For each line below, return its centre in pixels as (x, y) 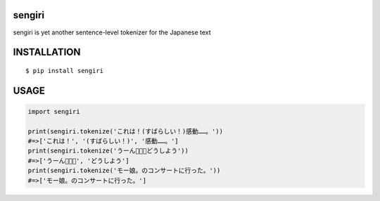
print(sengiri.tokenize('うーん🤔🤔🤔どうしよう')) (108, 151)
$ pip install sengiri (65, 71)
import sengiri (54, 111)
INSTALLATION (47, 52)
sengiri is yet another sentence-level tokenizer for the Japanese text (112, 32)
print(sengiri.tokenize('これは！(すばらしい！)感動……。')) (125, 131)
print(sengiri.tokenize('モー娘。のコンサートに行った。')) (124, 171)
